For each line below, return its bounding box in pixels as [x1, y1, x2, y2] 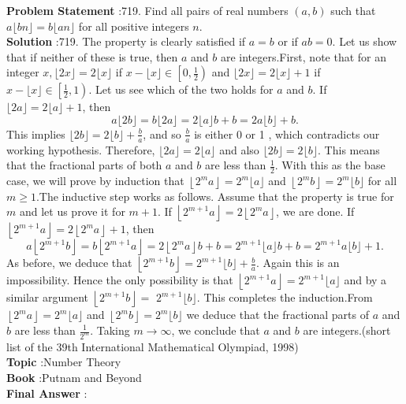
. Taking [90, 322, 130, 338]
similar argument [6, 289, 88, 306]
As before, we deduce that [6, 254, 132, 271]
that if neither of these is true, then [6, 48, 178, 65]
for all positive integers [78, 17, 189, 34]
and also [219, 141, 259, 158]
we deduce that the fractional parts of [186, 306, 370, 323]
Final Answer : [6, 384, 88, 401]
